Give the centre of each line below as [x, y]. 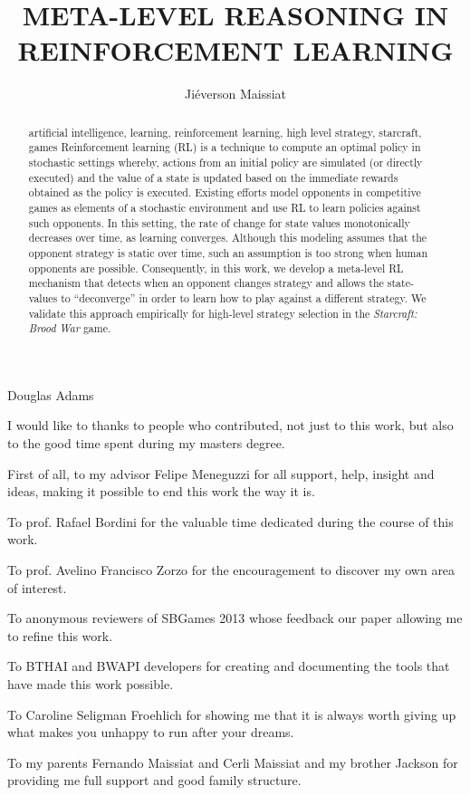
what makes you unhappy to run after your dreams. [151, 732]
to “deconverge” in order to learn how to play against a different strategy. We [244, 297]
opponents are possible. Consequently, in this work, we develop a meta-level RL [216, 268]
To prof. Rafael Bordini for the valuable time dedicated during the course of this [230, 521]
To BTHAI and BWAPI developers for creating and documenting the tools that [229, 666]
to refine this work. [60, 635]
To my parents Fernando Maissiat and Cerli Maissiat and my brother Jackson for [233, 762]
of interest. [37, 587]
